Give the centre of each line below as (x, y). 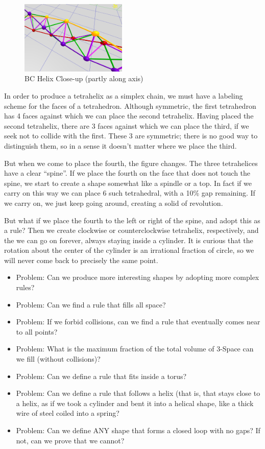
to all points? (37, 331)
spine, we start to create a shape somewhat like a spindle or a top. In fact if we (128, 183)
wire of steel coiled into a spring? (68, 413)
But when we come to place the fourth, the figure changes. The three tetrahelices (131, 163)
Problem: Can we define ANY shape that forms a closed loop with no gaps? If (138, 430)
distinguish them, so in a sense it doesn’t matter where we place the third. (121, 145)
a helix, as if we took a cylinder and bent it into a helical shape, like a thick (135, 403)
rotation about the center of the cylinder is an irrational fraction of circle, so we (129, 250)
